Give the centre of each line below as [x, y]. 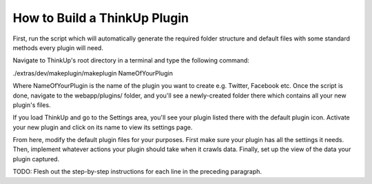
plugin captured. [36, 159]
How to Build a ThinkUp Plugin [101, 18]
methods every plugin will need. [58, 47]
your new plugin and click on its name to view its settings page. [103, 127]
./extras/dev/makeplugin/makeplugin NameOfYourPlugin [93, 73]
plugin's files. [32, 105]
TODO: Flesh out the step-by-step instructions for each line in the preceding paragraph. [137, 172]
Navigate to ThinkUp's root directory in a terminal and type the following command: [131, 60]
